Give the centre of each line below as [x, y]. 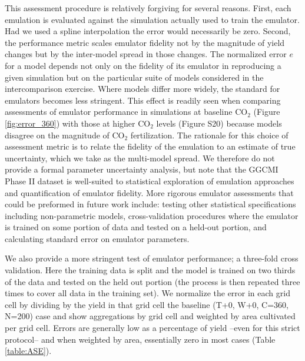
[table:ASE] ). [28, 351]
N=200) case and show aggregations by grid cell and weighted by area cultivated [150, 316]
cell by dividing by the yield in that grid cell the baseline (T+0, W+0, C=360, [147, 304]
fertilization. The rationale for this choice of [209, 135]
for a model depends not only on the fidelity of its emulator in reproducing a [143, 65]
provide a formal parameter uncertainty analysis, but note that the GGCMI [142, 169]
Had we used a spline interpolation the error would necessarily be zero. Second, [148, 31]
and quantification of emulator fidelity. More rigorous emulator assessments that [149, 192]
